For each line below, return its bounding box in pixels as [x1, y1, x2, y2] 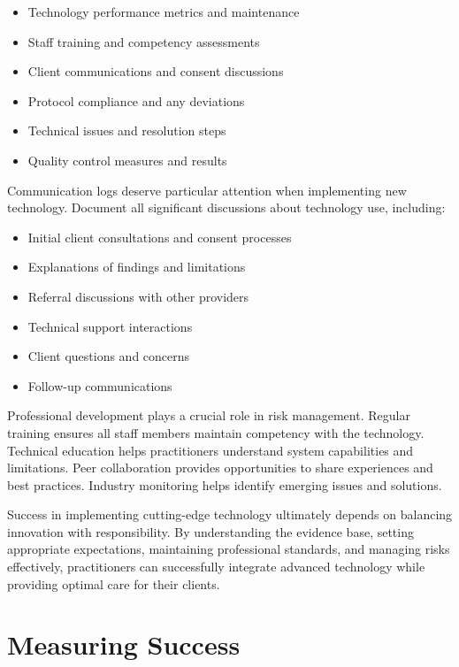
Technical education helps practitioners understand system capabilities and [7, 441, 414, 459]
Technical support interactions [27, 317, 193, 335]
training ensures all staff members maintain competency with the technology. [7, 423, 425, 441]
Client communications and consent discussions [27, 62, 284, 80]
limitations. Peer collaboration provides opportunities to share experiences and [7, 458, 433, 477]
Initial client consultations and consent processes [27, 227, 292, 246]
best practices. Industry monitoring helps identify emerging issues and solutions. [7, 475, 442, 494]
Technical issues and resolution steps [27, 121, 226, 140]
